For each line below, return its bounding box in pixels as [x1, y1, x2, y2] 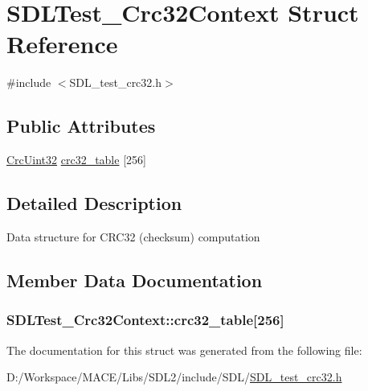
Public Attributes [6, 113, 156, 138]
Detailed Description [6, 191, 182, 216]
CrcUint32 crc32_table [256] [6, 151, 146, 168]
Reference [6, 27, 118, 60]
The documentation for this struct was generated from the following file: [6, 341, 362, 358]
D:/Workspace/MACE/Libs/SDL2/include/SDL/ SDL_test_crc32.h [6, 368, 342, 385]
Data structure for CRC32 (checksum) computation [6, 228, 260, 245]
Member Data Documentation [6, 267, 263, 292]
